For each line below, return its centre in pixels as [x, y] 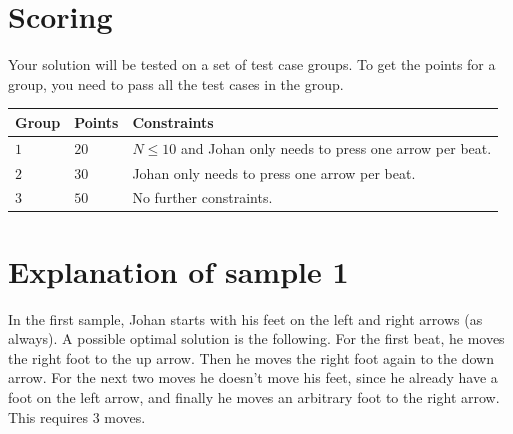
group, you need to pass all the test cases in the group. [176, 83]
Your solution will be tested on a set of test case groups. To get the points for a [252, 64]
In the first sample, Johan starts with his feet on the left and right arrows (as [245, 318]
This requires [48, 416]
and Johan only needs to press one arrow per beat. [336, 147]
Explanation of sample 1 [178, 270]
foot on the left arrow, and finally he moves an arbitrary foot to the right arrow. [254, 396]
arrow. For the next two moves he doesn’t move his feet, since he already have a [253, 377]
